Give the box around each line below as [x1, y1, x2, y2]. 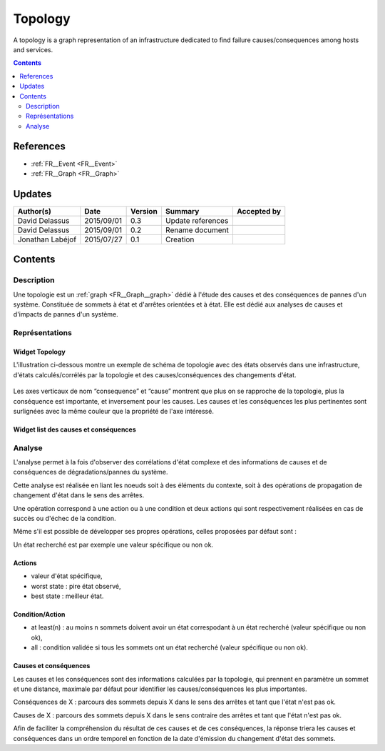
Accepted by [236, 206, 282, 216]
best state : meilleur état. [31, 592, 104, 600]
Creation [165, 234, 195, 244]
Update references [165, 215, 229, 225]
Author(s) [17, 206, 51, 216]
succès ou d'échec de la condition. [13, 514, 117, 523]
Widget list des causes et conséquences [13, 425, 137, 434]
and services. [13, 45, 53, 54]
